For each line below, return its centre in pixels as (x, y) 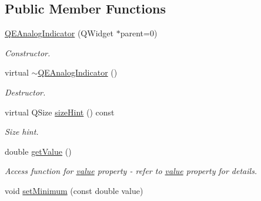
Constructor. (28, 52)
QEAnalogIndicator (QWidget (59, 33)
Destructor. (25, 92)
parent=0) (139, 33)
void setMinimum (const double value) (74, 190)
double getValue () (38, 151)
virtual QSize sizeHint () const (60, 112)
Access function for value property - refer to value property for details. (131, 171)
